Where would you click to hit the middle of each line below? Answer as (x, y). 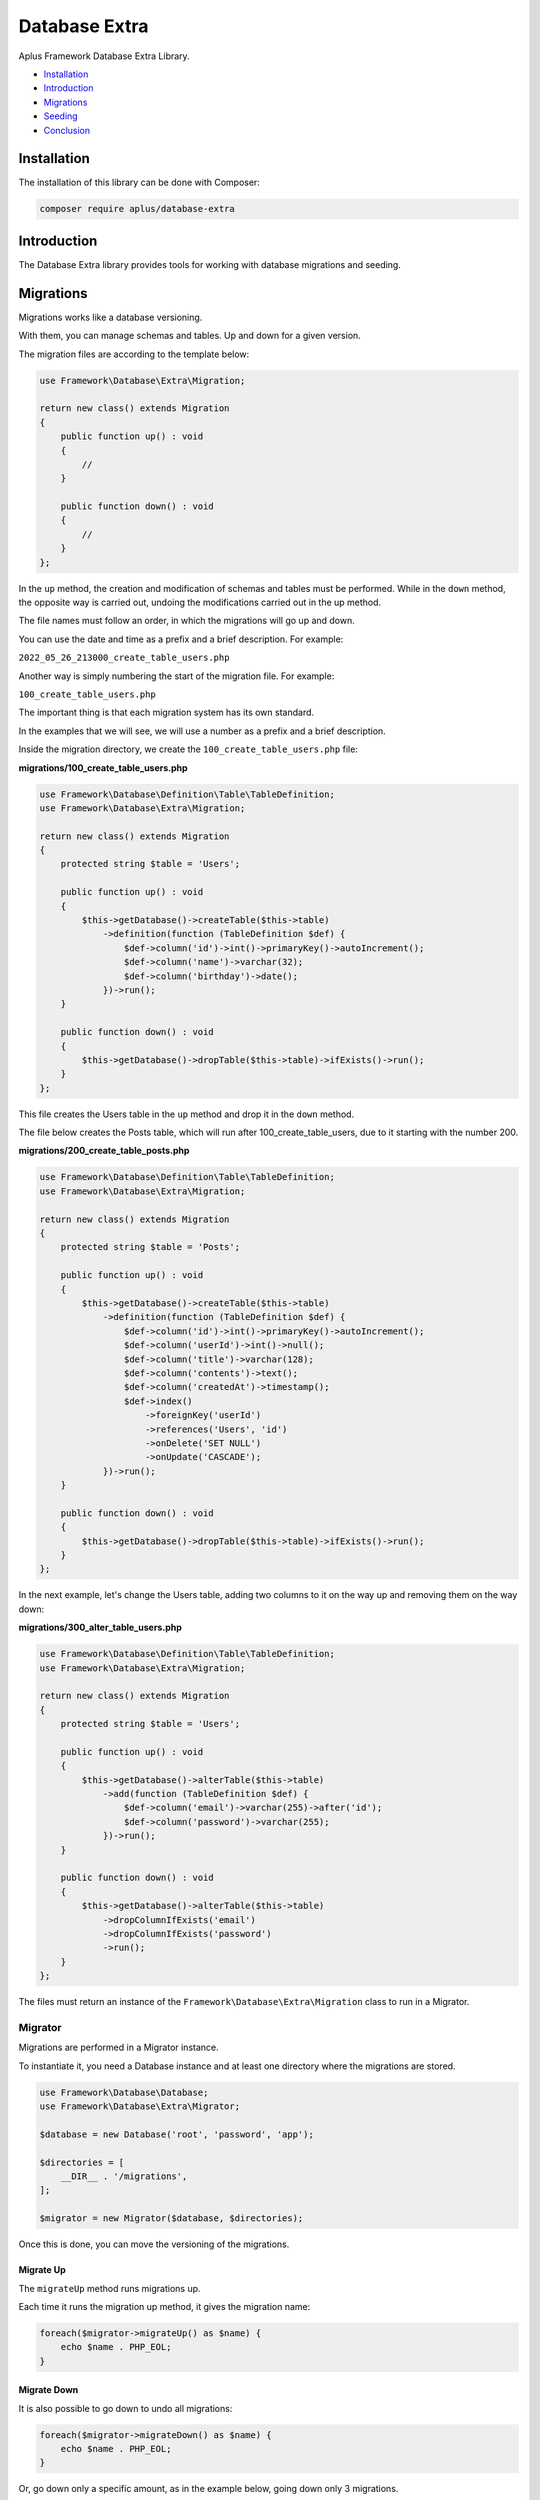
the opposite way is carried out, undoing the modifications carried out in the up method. (200, 602)
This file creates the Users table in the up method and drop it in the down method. (186, 1114)
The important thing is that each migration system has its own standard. (166, 712)
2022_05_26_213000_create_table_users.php (124, 658)
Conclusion (67, 130)
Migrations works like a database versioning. (110, 317)
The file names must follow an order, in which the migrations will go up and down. (186, 621)
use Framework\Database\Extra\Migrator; (139, 2106)
